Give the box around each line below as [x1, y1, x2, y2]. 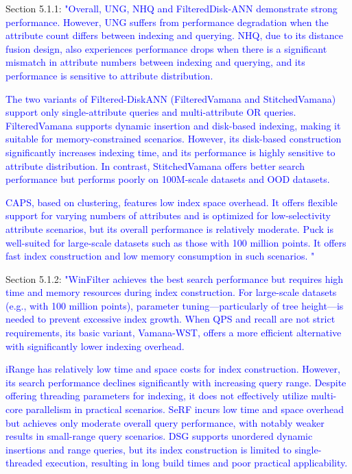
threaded [5, 456, 43, 470]
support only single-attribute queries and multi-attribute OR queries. [5, 105, 296, 119]
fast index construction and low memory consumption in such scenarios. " [5, 249, 315, 263]
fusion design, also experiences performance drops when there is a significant [5, 41, 327, 55]
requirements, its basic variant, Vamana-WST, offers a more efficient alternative [5, 325, 342, 340]
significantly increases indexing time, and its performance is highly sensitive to [5, 145, 336, 159]
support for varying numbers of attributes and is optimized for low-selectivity [5, 208, 331, 223]
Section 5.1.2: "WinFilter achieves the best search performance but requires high [5, 271, 344, 286]
